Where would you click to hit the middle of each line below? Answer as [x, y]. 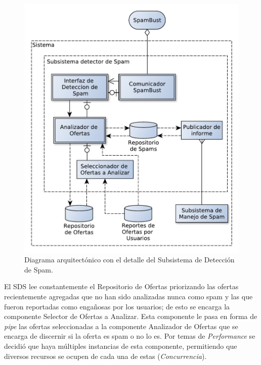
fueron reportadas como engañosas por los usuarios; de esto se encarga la [117, 306]
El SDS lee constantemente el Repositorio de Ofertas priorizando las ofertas [121, 286]
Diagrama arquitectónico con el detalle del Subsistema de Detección [129, 260]
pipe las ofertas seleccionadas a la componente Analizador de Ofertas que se [121, 326]
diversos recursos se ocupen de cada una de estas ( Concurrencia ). [105, 356]
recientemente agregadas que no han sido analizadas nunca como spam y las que [128, 296]
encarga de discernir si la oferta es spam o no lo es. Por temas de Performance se [130, 336]
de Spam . [39, 269]
